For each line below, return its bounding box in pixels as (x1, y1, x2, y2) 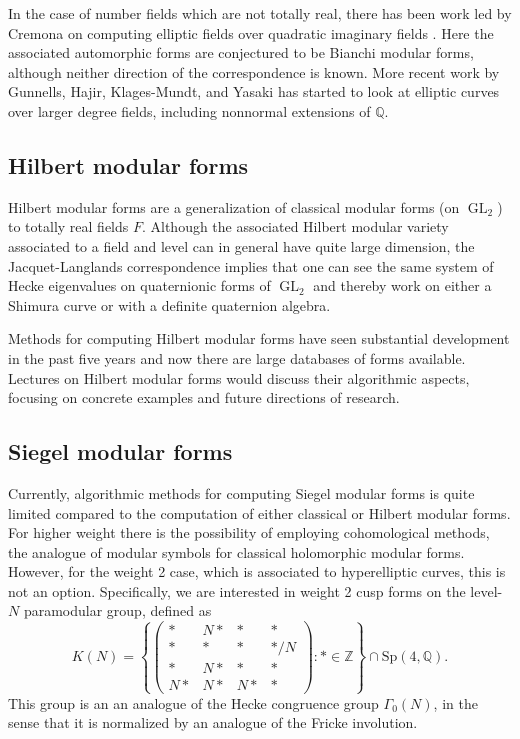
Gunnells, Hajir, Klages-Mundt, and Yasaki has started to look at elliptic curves (8, 81, 500, 102)
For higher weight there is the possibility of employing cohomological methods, (8, 522, 490, 543)
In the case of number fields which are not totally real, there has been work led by (8, 3, 512, 23)
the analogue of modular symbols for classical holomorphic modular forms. (8, 541, 465, 562)
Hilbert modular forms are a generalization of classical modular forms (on (8, 196, 460, 217)
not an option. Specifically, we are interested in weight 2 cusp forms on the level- (8, 580, 503, 601)
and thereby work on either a (313, 275, 492, 296)
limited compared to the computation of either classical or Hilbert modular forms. (8, 502, 511, 523)
